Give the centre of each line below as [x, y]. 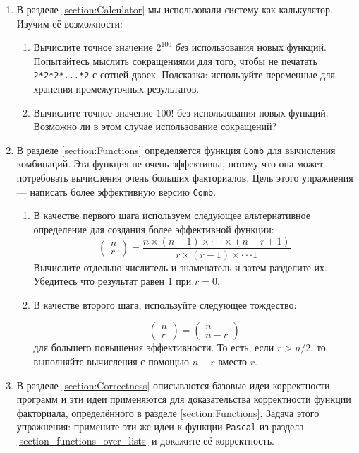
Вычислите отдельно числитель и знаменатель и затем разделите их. [181, 267]
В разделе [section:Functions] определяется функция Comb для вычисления [176, 149]
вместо [233, 361]
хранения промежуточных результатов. [116, 89]
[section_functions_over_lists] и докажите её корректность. [145, 440]
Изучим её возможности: [69, 23]
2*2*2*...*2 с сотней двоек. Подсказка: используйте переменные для [184, 75]
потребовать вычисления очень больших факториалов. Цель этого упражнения [185, 178]
